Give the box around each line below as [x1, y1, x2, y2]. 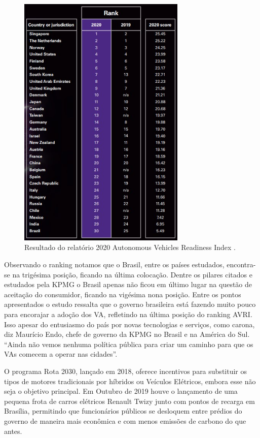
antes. [4, 425, 22, 436]
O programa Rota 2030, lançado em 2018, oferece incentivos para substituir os [4, 366, 247, 376]
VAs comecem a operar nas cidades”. [4, 349, 118, 359]
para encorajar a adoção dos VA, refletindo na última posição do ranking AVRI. [4, 309, 252, 320]
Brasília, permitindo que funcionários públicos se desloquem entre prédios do [4, 405, 242, 416]
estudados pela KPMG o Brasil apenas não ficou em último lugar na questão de [4, 279, 252, 290]
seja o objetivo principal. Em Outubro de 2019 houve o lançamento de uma [4, 386, 238, 396]
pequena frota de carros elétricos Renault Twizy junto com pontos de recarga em [4, 395, 255, 406]
